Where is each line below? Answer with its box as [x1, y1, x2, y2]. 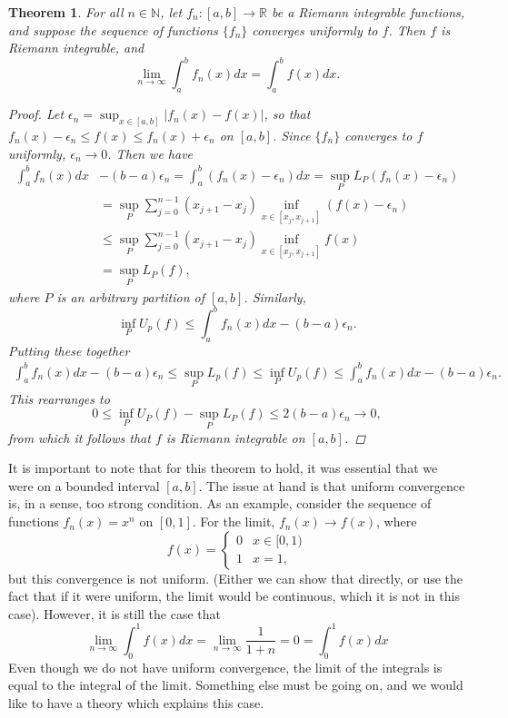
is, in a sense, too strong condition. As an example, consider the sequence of [8, 494, 432, 513]
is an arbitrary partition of [56, 287, 205, 306]
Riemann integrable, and [8, 38, 144, 57]
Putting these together [8, 340, 130, 359]
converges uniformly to [252, 20, 378, 39]
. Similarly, [244, 287, 306, 306]
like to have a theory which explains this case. [8, 693, 264, 712]
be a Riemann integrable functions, [271, 3, 465, 21]
